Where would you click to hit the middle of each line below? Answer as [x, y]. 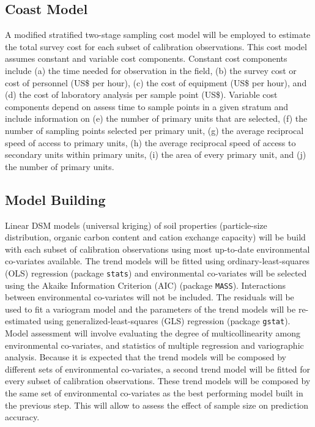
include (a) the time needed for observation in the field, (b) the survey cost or [151, 70]
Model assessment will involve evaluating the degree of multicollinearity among [153, 333]
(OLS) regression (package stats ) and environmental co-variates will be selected [156, 273]
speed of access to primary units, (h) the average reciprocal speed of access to [150, 142]
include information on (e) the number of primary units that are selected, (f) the [156, 118]
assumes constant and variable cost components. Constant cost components [146, 58]
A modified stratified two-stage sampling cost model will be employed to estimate [158, 35]
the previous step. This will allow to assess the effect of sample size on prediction [157, 405]
